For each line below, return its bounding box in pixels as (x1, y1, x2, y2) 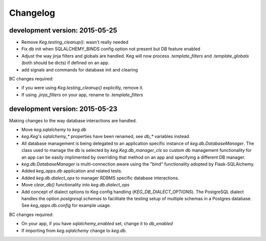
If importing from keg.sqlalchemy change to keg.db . (21, 227, 127, 234)
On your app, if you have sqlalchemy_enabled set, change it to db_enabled (21, 221, 173, 227)
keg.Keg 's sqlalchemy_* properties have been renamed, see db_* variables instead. (21, 134, 191, 139)
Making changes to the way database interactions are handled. (9, 117, 137, 123)
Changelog (9, 7, 55, 18)
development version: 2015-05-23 (9, 104, 118, 113)
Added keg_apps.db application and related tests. (21, 168, 123, 174)
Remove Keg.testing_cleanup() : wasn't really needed (21, 39, 129, 45)
